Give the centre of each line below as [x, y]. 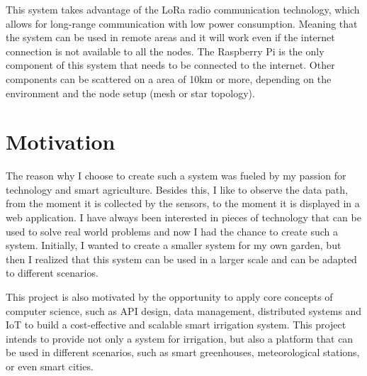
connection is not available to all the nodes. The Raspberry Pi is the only [165, 51]
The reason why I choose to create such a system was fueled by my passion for [176, 176]
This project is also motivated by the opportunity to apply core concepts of [169, 297]
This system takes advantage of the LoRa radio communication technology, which [183, 9]
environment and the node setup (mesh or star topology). [130, 93]
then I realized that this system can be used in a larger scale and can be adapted [181, 259]
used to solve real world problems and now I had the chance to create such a [172, 231]
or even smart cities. [50, 366]
